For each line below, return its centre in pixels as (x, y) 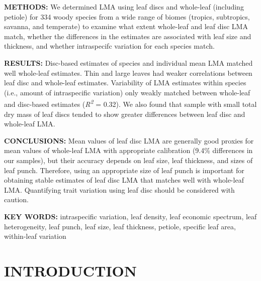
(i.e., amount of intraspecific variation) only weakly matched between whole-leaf (127, 92)
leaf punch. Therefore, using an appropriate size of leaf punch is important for (124, 170)
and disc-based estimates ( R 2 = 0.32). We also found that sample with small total (130, 103)
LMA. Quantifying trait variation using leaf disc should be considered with (119, 189)
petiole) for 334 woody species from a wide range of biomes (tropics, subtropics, (127, 16)
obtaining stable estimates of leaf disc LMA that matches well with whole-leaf (124, 180)
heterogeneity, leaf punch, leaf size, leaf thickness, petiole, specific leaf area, (120, 226)
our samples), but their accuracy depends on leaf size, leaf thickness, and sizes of (128, 160)
